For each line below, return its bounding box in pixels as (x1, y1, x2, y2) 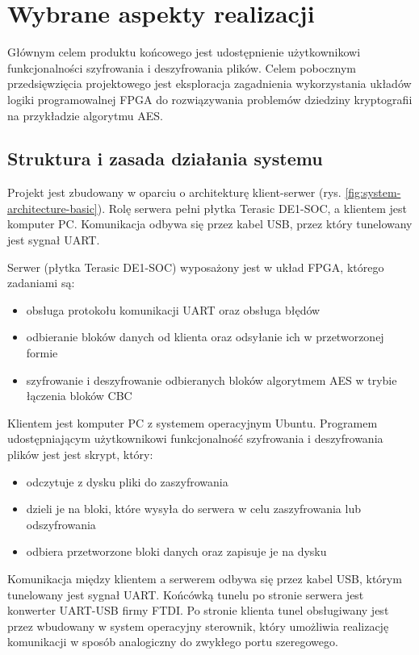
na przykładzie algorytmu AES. (7, 106, 163, 123)
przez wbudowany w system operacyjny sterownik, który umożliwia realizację (7, 617, 389, 634)
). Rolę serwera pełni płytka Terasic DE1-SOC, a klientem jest (97, 199, 408, 216)
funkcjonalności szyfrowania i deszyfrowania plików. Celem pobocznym (7, 59, 356, 76)
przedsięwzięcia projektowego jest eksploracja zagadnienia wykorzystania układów (7, 75, 412, 92)
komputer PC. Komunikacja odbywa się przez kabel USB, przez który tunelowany (7, 215, 413, 232)
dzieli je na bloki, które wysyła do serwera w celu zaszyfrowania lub (26, 500, 361, 517)
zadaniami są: (7, 274, 75, 291)
